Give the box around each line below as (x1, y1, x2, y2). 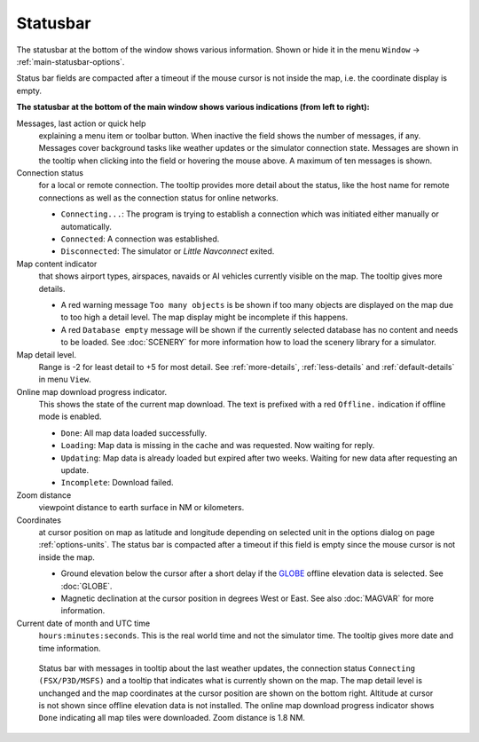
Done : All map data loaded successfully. (60, 427, 208, 438)
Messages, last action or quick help (16, 118, 146, 129)
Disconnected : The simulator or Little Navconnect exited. (60, 246, 275, 257)
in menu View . (38, 374, 92, 385)
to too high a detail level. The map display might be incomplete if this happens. (60, 312, 349, 323)
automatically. (60, 221, 113, 232)
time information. (38, 643, 101, 653)
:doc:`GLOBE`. (60, 580, 113, 591)
